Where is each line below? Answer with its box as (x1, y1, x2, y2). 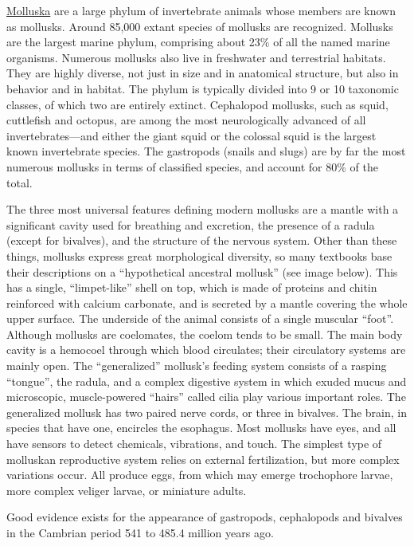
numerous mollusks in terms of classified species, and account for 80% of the (6, 158, 378, 175)
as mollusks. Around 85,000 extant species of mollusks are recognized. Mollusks (6, 18, 393, 34)
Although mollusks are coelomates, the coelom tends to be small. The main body (6, 325, 403, 342)
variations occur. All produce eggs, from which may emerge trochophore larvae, (6, 466, 393, 483)
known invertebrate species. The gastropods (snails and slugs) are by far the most (6, 143, 406, 159)
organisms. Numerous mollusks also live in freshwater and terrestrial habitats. (6, 49, 386, 65)
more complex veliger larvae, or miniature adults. (6, 481, 247, 498)
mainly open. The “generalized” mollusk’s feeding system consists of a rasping (6, 357, 387, 374)
